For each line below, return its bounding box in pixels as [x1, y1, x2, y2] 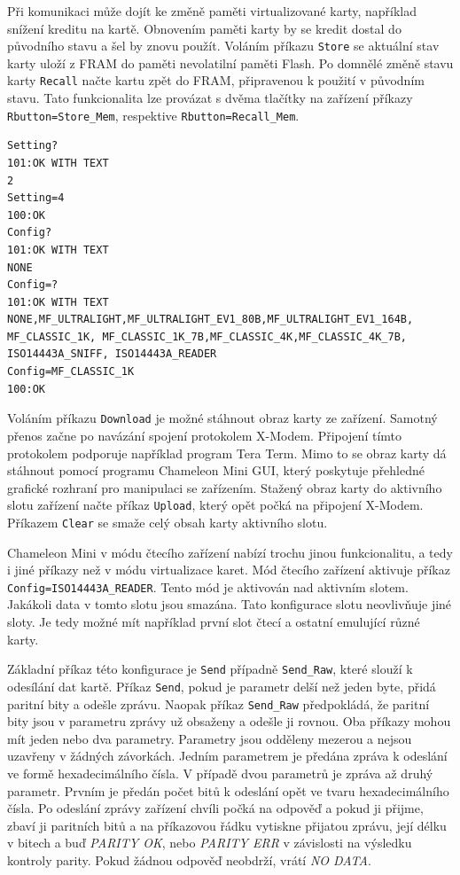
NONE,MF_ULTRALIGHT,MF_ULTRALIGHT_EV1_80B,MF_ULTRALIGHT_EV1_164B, [7, 313, 414, 326]
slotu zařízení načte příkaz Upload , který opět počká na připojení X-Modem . [7, 496, 424, 514]
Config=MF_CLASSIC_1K [7, 365, 135, 379]
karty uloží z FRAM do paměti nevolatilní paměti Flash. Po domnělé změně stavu [7, 53, 454, 72]
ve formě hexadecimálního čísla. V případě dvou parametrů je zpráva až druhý [7, 763, 433, 782]
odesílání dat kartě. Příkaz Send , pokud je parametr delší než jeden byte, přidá [7, 676, 436, 695]
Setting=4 [7, 191, 65, 205]
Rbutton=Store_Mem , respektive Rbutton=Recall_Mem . [7, 105, 300, 124]
